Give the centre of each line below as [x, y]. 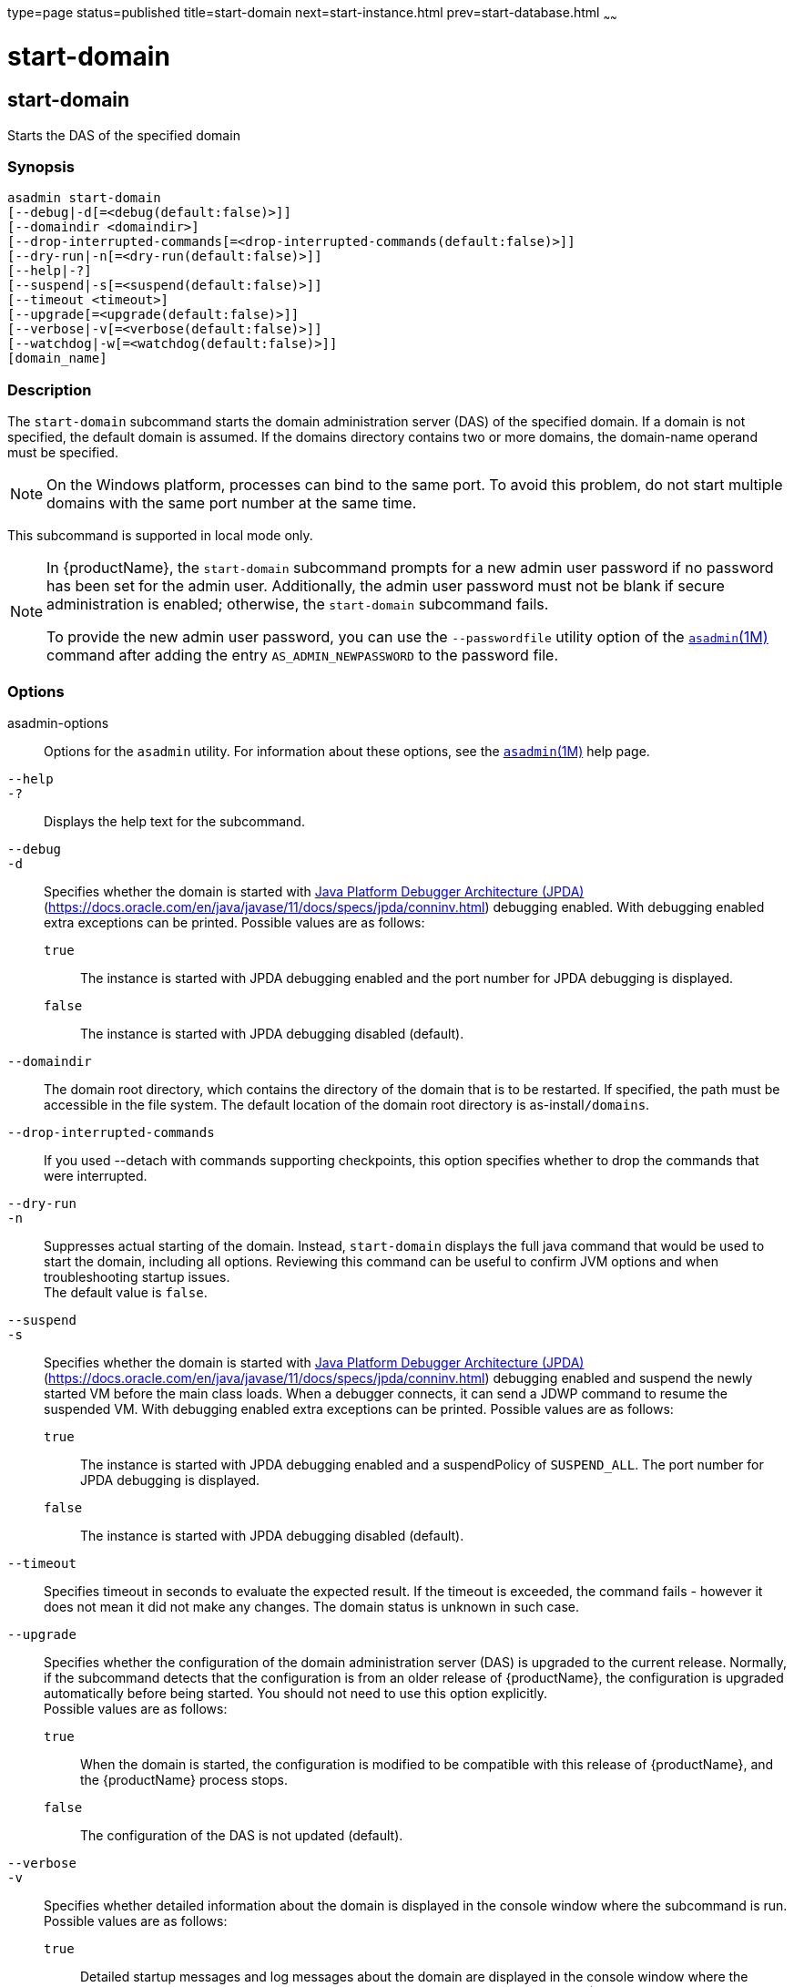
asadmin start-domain [84, 198]
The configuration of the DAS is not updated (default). [242, 1835]
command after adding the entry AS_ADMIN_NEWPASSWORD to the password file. [303, 656]
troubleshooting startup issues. [137, 1276]
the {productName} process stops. [184, 1779]
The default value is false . [126, 1292]
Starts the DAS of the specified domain [124, 135]
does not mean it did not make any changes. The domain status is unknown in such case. [311, 1606]
